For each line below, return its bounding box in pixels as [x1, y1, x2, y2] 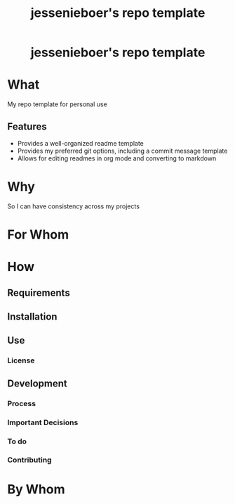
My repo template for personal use [7, 100, 107, 108]
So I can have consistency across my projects [7, 202, 140, 210]
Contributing [7, 455, 52, 465]
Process [7, 398, 36, 408]
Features [7, 120, 47, 132]
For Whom [7, 227, 69, 243]
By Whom [7, 481, 65, 497]
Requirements [7, 286, 70, 298]
